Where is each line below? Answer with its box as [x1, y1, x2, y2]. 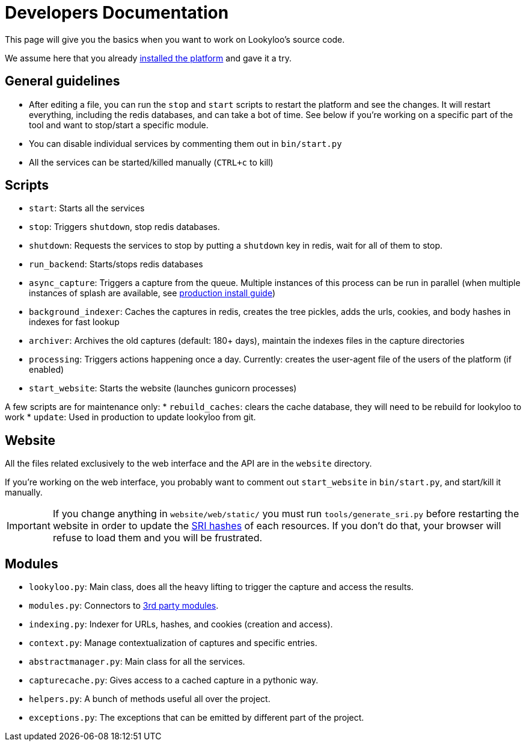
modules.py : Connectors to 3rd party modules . [29, 600, 219, 611]
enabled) [29, 364, 64, 375]
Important [7, 520, 50, 532]
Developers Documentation [5, 2, 229, 23]
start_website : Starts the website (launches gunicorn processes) [29, 383, 297, 394]
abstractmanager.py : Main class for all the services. [29, 656, 245, 667]
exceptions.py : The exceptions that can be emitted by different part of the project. [29, 712, 364, 723]
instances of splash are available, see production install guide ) [29, 288, 276, 299]
